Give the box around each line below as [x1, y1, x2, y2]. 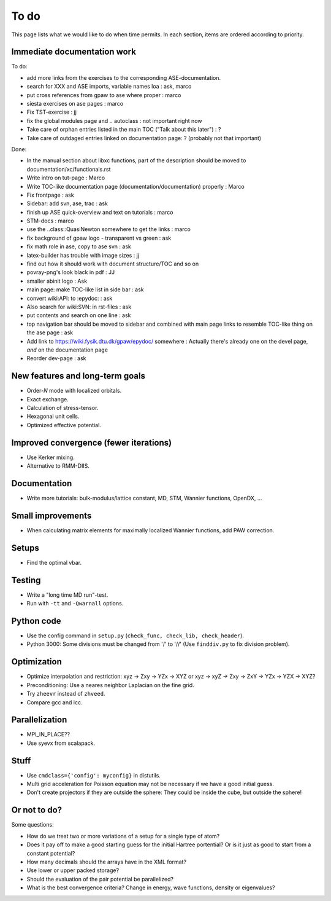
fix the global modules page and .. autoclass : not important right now [26, 117, 202, 124]
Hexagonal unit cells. [26, 412, 80, 420]
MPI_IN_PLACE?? [26, 731, 70, 738]
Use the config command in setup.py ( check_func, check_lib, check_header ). [26, 632, 245, 639]
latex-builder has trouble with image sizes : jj [26, 251, 140, 259]
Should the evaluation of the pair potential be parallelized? [26, 875, 174, 883]
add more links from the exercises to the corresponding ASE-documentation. [26, 74, 221, 81]
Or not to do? [11, 805, 63, 816]
